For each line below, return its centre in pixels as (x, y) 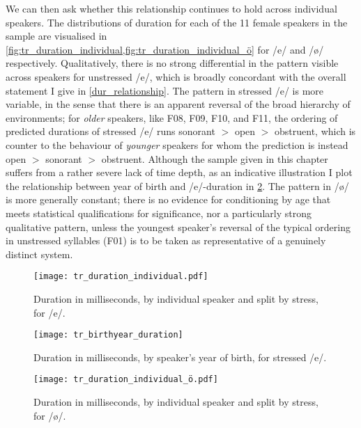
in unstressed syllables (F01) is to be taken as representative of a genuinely (166, 240)
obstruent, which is (315, 131)
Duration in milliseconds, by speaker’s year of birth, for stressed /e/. (180, 357)
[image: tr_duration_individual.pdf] (121, 277)
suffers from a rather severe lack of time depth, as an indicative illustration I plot (179, 172)
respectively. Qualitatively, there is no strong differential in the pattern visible (172, 63)
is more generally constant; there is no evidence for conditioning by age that (168, 199)
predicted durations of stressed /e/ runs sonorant (110, 131)
